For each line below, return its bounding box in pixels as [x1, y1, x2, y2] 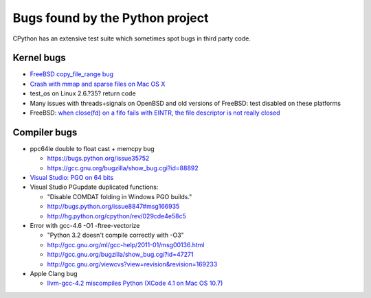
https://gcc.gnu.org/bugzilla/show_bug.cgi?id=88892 [47, 163, 199, 172]
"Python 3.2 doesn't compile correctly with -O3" [47, 231, 185, 240]
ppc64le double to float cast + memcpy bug [30, 144, 155, 152]
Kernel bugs [12, 52, 67, 64]
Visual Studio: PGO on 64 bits [30, 174, 114, 182]
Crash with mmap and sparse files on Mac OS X [30, 80, 166, 88]
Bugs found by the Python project [12, 10, 209, 25]
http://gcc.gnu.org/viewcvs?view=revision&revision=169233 [47, 260, 218, 268]
